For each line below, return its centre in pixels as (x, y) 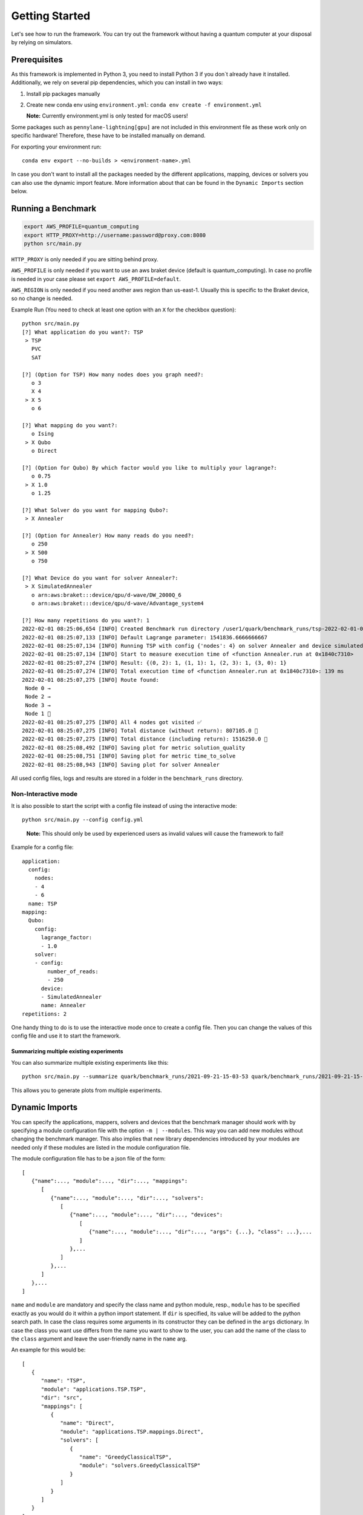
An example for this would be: (48, 1350)
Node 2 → (38, 697)
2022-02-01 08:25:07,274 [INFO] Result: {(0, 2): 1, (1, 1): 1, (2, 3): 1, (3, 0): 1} (154, 663)
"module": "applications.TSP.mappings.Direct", (132, 1431)
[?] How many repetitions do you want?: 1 (86, 620)
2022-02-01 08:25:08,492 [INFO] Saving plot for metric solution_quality (134, 748)
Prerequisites (37, 60)
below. (19, 191)
